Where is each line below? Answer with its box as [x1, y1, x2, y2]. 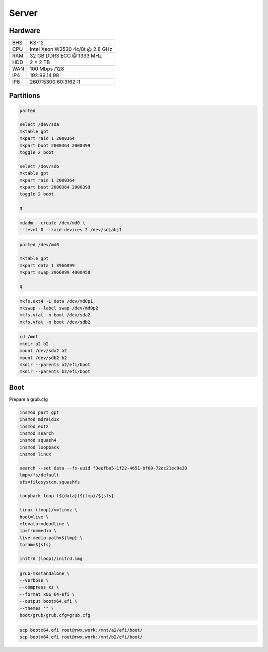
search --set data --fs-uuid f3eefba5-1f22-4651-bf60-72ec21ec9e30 [19, 465, 188, 471]
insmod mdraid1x [19, 417, 60, 422]
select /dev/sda [19, 122, 60, 127]
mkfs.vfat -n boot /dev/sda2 [19, 312, 91, 318]
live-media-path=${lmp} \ [19, 535, 83, 541]
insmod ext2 [19, 423, 49, 429]
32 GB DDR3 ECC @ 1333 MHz [30, 52, 102, 59]
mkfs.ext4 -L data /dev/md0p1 [19, 298, 93, 304]
